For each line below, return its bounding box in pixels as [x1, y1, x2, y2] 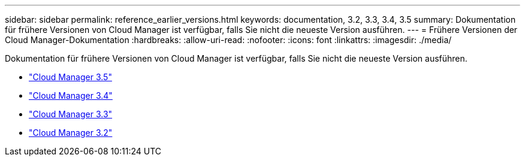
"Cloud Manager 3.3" [29, 109, 113, 119]
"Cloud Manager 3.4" [29, 90, 113, 101]
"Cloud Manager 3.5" [29, 72, 112, 82]
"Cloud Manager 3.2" [29, 127, 113, 138]
